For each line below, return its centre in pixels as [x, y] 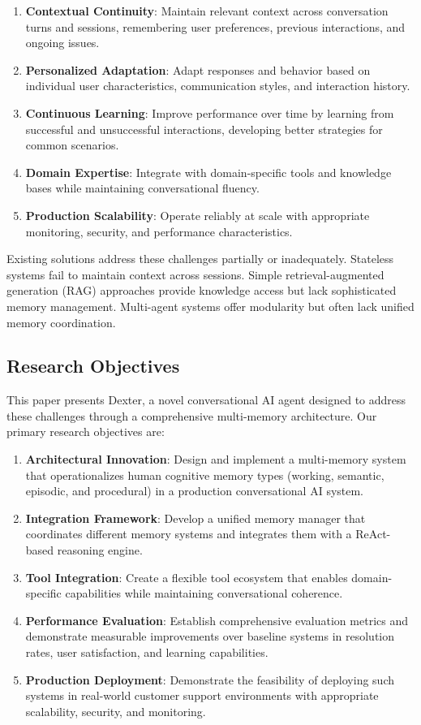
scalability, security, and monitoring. [116, 711]
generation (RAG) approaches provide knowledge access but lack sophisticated [202, 290]
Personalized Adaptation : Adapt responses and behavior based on [198, 69]
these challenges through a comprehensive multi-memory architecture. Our [192, 415]
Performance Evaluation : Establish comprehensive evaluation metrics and [217, 620]
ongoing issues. [62, 43]
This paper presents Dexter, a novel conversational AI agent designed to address [206, 400]
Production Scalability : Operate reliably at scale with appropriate [198, 215]
